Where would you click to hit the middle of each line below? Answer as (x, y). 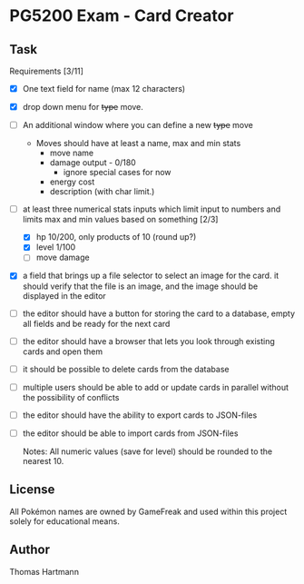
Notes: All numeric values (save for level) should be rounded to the (147, 451)
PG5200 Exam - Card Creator (122, 16)
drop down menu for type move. (83, 107)
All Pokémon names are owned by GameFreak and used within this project (148, 511)
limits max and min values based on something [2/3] (120, 220)
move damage (63, 257)
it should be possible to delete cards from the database (126, 369)
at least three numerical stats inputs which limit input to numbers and (152, 209)
